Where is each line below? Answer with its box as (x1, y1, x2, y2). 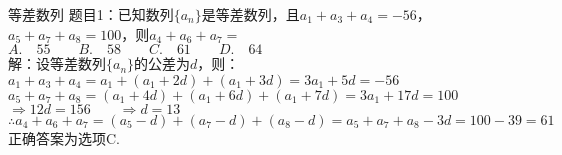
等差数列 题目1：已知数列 (8, 4, 174, 24)
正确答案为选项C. (8, 127, 120, 148)
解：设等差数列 (8, 53, 106, 74)
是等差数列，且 (201, 4, 300, 24)
